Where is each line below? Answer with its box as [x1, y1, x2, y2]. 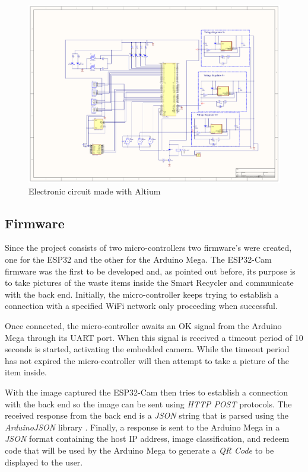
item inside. [5, 366, 47, 378]
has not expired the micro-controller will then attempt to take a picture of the [5, 354, 289, 366]
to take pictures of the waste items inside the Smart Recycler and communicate [5, 276, 294, 289]
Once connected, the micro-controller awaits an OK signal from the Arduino [5, 320, 282, 332]
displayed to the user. [5, 455, 83, 468]
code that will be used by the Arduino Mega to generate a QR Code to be [5, 444, 274, 456]
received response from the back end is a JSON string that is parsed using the [5, 409, 289, 422]
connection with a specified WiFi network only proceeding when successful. [5, 299, 278, 312]
